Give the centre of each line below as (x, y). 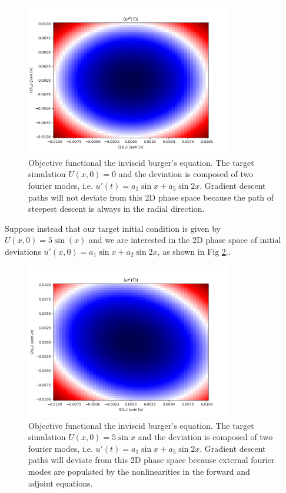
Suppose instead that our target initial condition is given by (113, 228)
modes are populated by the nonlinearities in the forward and (139, 471)
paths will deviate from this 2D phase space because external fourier (152, 460)
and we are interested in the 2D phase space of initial (185, 240)
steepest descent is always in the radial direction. (117, 209)
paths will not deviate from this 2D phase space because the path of (151, 197)
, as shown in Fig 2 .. (194, 251)
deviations (23, 251)
